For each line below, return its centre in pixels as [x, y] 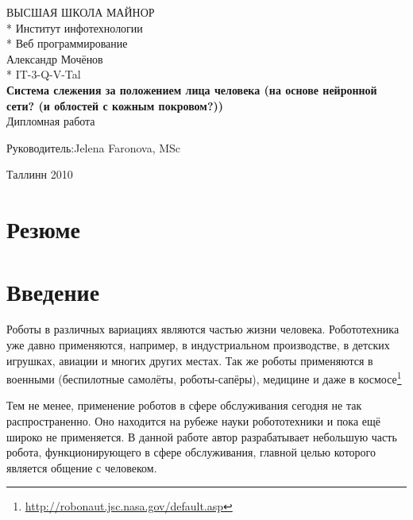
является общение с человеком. [82, 467]
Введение [53, 291]
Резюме [43, 229]
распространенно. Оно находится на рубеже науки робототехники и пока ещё [194, 421]
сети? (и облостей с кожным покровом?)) [115, 105]
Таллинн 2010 [40, 174]
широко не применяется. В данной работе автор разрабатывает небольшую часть [202, 436]
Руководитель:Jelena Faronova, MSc [94, 147]
